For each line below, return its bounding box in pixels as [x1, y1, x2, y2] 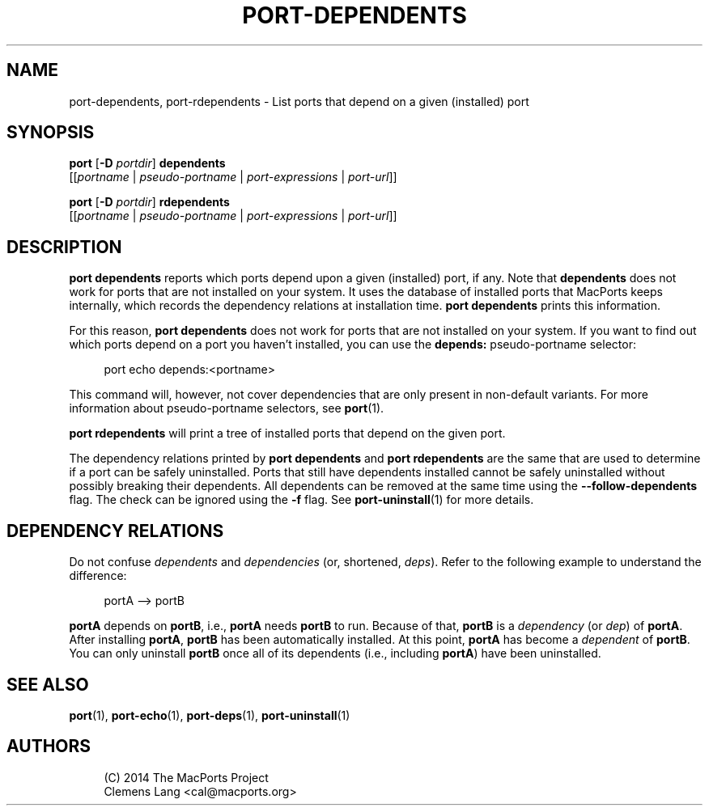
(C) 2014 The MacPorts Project [104, 770, 269, 785]
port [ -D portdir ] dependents [69, 156, 226, 171]
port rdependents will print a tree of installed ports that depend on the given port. [69, 426, 506, 441]
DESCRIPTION [6, 236, 122, 257]
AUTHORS [6, 736, 91, 757]
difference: [69, 569, 127, 583]
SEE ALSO [6, 674, 89, 695]
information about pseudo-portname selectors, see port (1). [69, 401, 384, 416]
